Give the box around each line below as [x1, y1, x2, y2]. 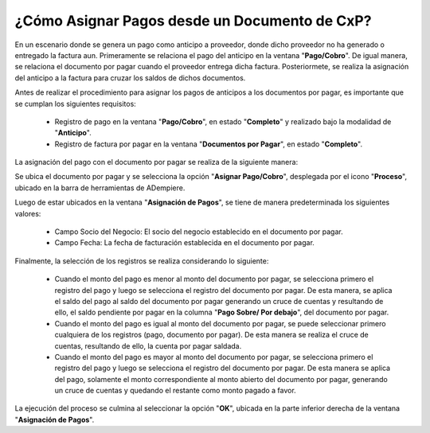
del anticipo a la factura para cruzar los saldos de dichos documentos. [14, 72, 246, 83]
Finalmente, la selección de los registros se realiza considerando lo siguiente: [14, 256, 269, 266]
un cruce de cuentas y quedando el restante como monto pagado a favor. [54, 386, 296, 396]
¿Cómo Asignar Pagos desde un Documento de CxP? [14, 12, 372, 29]
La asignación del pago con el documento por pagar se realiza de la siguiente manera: [14, 158, 299, 167]
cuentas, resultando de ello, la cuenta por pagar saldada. [54, 341, 242, 350]
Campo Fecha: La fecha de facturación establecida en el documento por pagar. [54, 238, 315, 248]
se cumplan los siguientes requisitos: [14, 99, 137, 108]
